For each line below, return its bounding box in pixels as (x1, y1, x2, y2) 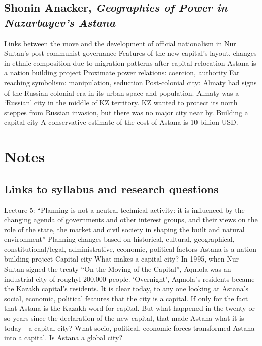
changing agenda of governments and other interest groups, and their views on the (4, 214, 258, 225)
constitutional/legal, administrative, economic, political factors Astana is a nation (4, 243, 256, 254)
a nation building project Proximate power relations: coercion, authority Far (4, 67, 240, 78)
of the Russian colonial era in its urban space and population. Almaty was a (4, 87, 239, 98)
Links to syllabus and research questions (4, 181, 219, 196)
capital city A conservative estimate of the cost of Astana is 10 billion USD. (4, 117, 238, 127)
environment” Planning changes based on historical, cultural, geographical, (4, 234, 235, 244)
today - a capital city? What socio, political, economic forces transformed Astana (4, 322, 255, 333)
